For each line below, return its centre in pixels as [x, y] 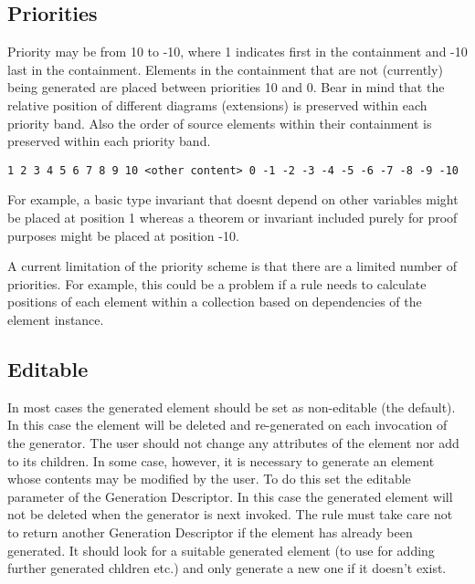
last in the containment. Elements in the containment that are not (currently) [225, 69]
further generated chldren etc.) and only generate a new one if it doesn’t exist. [227, 568]
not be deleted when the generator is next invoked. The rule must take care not [230, 514]
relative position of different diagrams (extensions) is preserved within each [217, 104]
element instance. [56, 319]
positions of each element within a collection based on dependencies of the [215, 302]
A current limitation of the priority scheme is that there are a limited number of [232, 266]
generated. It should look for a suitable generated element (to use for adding [221, 550]
